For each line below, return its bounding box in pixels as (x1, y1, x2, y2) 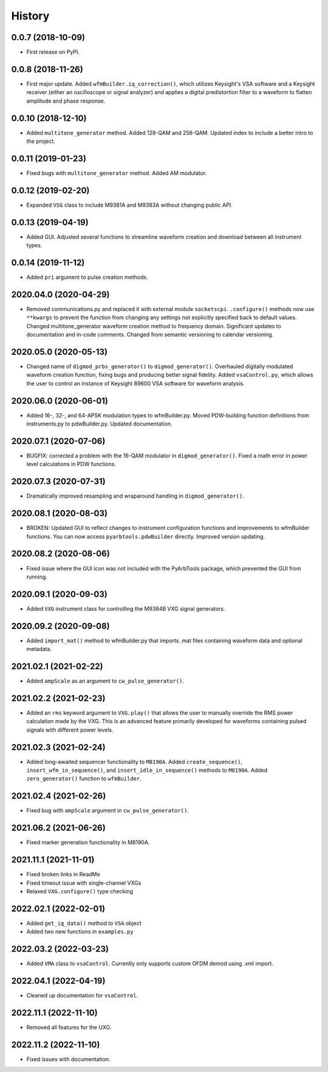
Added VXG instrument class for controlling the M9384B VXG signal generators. (26, 605, 225, 612)
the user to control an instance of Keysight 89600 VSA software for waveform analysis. (26, 380, 245, 387)
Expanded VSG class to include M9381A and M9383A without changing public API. (26, 201, 233, 208)
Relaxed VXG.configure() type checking (26, 887, 134, 895)
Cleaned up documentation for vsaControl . (26, 992, 138, 999)
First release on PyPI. (26, 49, 80, 56)
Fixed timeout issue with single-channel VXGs (26, 879, 142, 887)
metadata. (26, 645, 52, 653)
